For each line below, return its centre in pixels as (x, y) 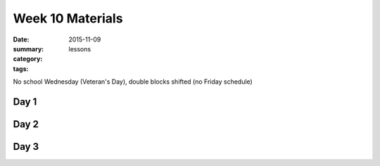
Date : (21, 39)
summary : (28, 49)
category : (28, 59)
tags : (21, 69)
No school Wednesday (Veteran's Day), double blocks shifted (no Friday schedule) (133, 82)
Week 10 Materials (68, 18)
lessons (80, 49)
